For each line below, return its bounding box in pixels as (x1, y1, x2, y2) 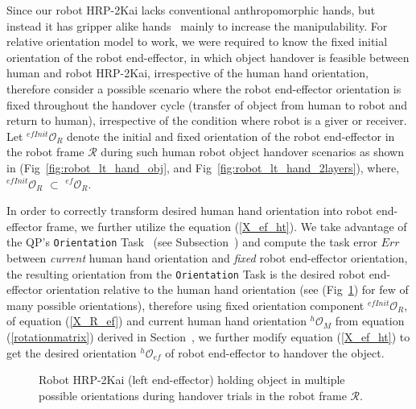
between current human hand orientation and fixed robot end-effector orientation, (6, 249, 408, 266)
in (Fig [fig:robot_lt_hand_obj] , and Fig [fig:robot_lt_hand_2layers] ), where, (6, 159, 400, 176)
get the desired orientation (6, 344, 137, 361)
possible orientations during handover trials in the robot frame (39, 386, 347, 403)
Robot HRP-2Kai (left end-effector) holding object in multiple (39, 371, 345, 388)
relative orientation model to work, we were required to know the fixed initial (6, 33, 388, 50)
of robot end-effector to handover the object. (165, 344, 385, 361)
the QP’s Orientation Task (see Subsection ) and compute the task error (6, 233, 377, 250)
